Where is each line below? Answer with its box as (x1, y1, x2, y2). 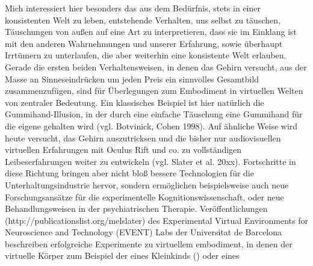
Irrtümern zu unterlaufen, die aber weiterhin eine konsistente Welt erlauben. (5, 49, 287, 61)
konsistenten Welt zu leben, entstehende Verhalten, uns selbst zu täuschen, (5, 13, 280, 26)
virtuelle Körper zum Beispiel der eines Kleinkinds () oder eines (5, 249, 240, 262)
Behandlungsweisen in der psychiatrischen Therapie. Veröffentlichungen (5, 202, 268, 215)
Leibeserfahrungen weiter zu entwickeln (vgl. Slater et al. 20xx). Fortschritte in (5, 155, 296, 167)
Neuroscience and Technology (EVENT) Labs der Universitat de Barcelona (5, 226, 282, 238)
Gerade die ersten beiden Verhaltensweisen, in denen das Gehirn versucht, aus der (5, 60, 307, 73)
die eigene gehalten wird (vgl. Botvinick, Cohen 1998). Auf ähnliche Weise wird (5, 119, 298, 132)
